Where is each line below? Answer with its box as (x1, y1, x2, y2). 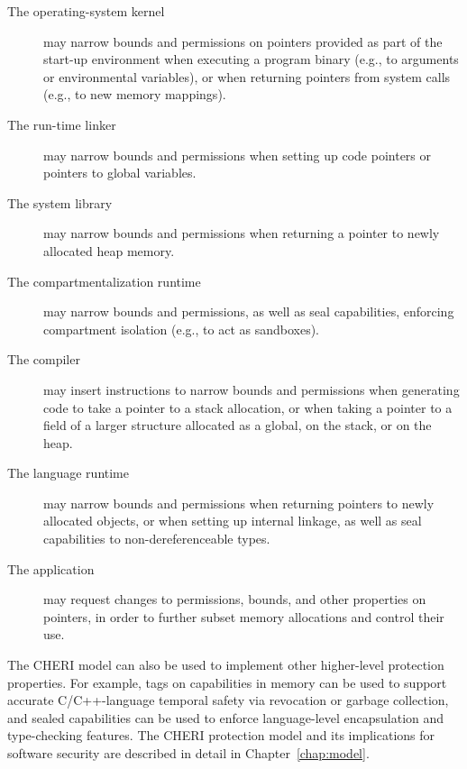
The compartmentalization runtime (7, 271, 201, 290)
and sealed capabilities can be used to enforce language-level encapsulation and (7, 708, 444, 727)
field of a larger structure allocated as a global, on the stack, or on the (43, 416, 432, 435)
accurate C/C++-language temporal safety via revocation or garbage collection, (7, 691, 449, 709)
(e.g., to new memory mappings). (43, 85, 226, 104)
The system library (7, 193, 113, 212)
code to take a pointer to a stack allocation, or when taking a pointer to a (43, 398, 453, 417)
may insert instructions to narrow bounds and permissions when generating (43, 380, 460, 398)
